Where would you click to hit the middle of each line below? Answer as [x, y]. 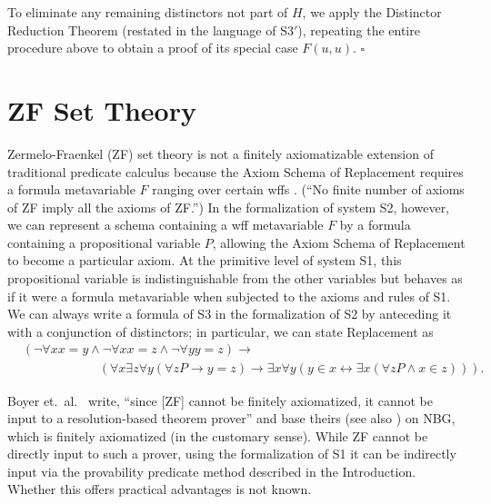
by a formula [375, 225]
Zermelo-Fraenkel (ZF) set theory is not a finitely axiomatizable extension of [220, 153]
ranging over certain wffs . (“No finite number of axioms [308, 189]
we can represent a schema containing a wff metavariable [165, 225]
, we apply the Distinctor [372, 12]
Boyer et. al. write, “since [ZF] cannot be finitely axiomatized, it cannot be [220, 400]
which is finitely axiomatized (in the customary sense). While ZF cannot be [218, 435]
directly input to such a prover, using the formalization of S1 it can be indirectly [232, 454]
